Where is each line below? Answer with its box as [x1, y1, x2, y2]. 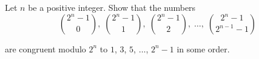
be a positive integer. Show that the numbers [28, 1, 196, 13]
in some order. [177, 42, 230, 55]
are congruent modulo [5, 42, 86, 55]
